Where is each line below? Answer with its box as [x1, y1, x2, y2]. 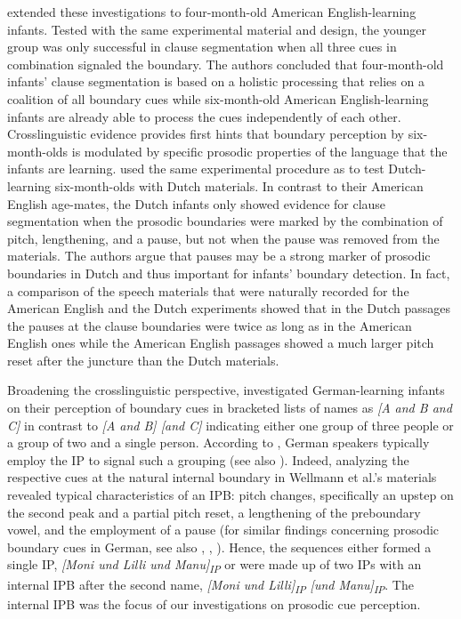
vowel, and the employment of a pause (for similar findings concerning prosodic [7, 520, 440, 539]
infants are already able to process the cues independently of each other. [7, 107, 401, 125]
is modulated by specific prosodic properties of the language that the [71, 141, 448, 160]
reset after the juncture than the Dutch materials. [7, 350, 279, 369]
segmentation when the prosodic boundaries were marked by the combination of [7, 212, 443, 230]
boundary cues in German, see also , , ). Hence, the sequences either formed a [7, 537, 432, 556]
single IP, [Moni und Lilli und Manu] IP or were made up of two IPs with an [7, 555, 422, 576]
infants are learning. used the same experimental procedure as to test [7, 159, 384, 178]
